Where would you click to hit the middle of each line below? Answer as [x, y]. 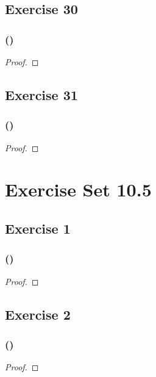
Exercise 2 [38, 314]
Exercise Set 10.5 [78, 189]
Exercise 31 [41, 94]
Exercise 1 [38, 228]
